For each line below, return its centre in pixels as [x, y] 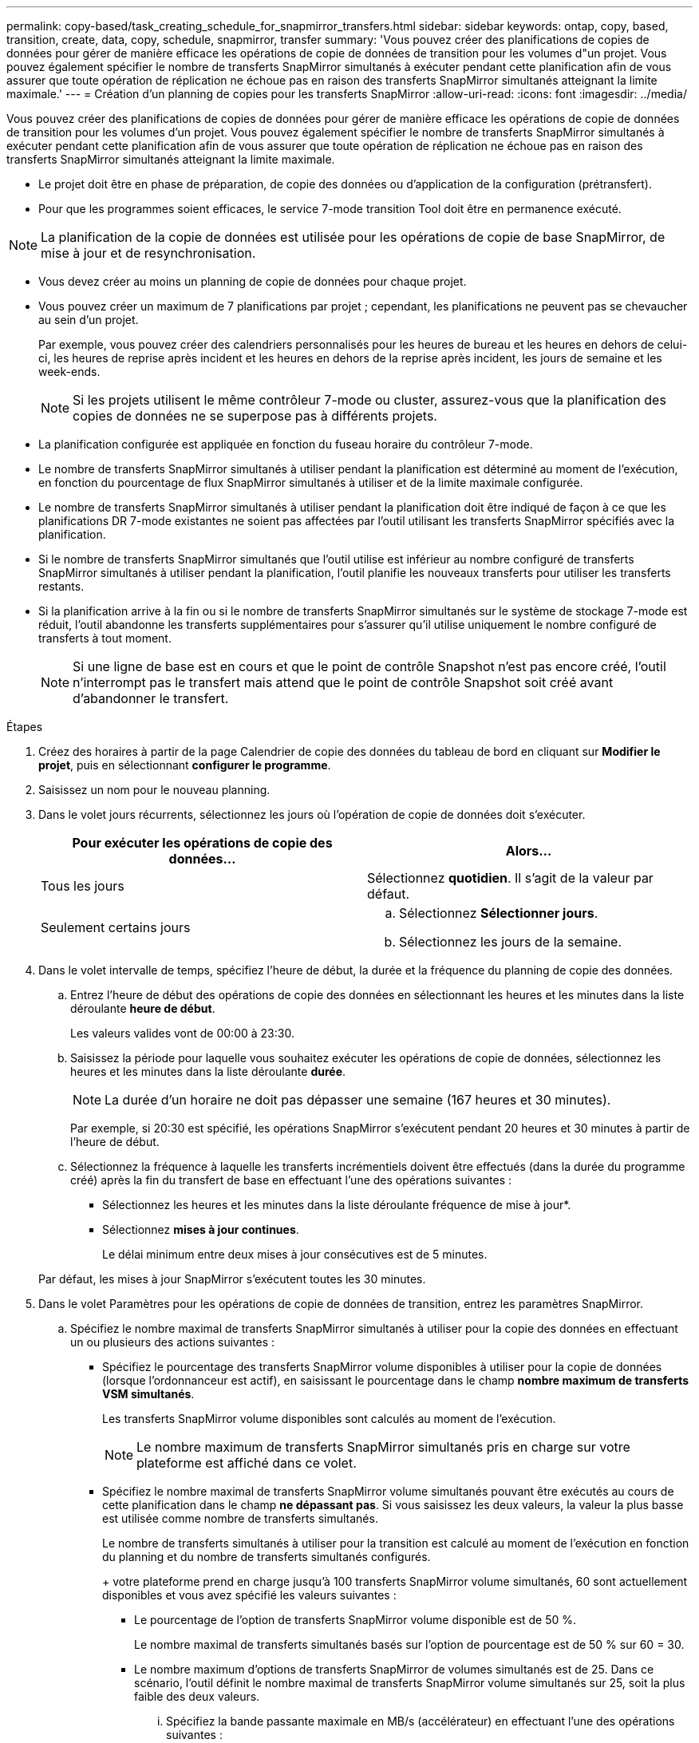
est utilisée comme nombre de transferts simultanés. [240, 1518]
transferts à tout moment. [105, 638]
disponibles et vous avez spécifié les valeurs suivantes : [249, 1595]
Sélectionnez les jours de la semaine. [511, 942]
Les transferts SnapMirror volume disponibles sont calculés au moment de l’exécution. [329, 1419]
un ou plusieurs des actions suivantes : [172, 1342]
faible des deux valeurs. [197, 1696]
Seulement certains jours [116, 927]
